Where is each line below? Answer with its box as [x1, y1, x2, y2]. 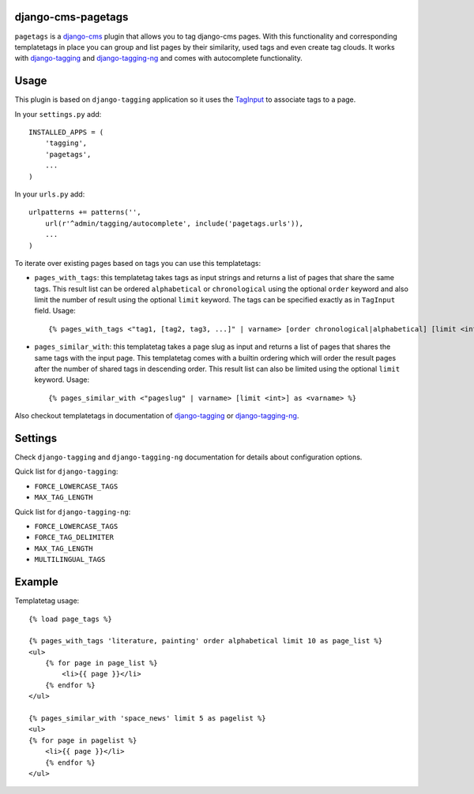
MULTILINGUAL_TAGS [34, 555, 106, 564]
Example [14, 575, 58, 589]
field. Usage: [34, 306, 77, 316]
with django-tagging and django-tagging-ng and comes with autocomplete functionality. [14, 54, 303, 63]
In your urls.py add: [14, 189, 85, 199]
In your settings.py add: [14, 109, 102, 118]
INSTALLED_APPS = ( [28, 127, 104, 137]
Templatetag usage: [14, 596, 80, 605]
